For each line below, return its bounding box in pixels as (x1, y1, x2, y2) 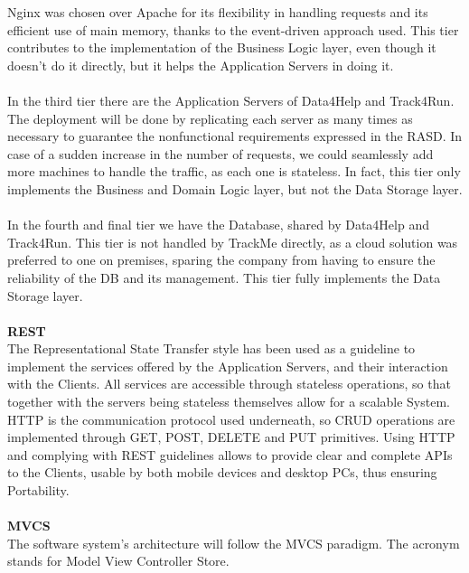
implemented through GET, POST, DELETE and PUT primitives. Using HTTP (7, 427, 455, 446)
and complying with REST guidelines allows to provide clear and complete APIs (7, 445, 453, 464)
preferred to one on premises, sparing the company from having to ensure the (7, 250, 436, 269)
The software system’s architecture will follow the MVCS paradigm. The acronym (7, 533, 460, 552)
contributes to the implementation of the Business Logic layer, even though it (7, 38, 436, 57)
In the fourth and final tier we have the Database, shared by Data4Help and (7, 215, 429, 234)
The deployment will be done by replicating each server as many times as (7, 108, 413, 127)
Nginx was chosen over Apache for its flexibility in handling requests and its (7, 3, 428, 21)
